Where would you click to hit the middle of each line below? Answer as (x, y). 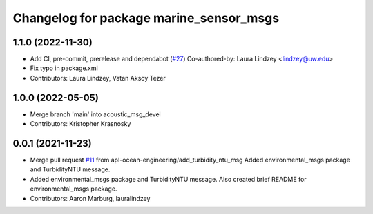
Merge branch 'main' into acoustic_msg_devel (96, 114)
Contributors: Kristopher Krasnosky (80, 124)
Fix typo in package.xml (64, 68)
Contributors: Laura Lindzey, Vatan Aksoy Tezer (98, 78)
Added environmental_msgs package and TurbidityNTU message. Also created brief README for (168, 179)
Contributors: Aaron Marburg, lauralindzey (90, 198)
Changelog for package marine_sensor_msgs (146, 18)
